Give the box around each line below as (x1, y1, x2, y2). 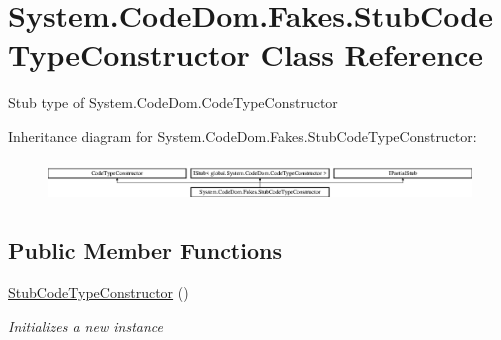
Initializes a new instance (8, 315, 163, 336)
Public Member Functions (8, 235, 282, 266)
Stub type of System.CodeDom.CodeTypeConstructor (8, 92, 338, 113)
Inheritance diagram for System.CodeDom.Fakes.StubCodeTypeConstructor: (8, 125, 477, 146)
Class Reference (260, 34, 484, 75)
